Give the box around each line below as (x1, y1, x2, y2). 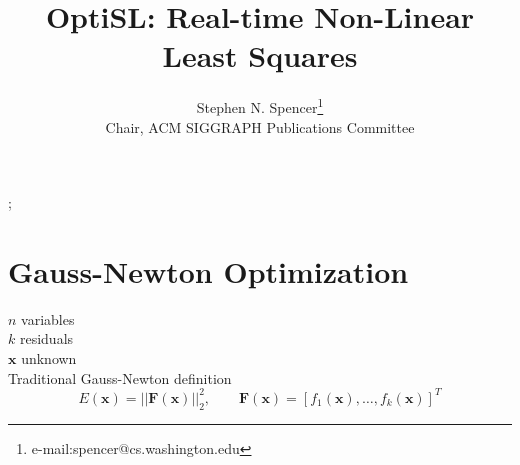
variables (21, 308, 75, 329)
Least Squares (162, 35, 358, 76)
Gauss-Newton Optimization (8, 250, 409, 291)
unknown (21, 348, 77, 369)
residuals (19, 328, 74, 349)
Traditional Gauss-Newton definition (8, 367, 232, 388)
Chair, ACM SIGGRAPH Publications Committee (105, 116, 415, 137)
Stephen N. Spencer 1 (196, 94, 324, 117)
